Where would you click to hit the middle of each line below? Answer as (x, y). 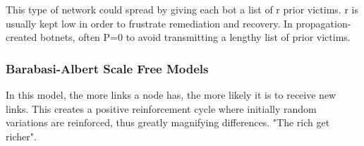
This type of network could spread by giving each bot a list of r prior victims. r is (182, 9)
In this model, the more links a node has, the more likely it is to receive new (171, 95)
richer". (21, 136)
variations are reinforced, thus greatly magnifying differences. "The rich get (168, 122)
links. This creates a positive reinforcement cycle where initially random (161, 108)
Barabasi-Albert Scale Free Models (107, 68)
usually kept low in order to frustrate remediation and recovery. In (149, 23)
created (22, 37)
